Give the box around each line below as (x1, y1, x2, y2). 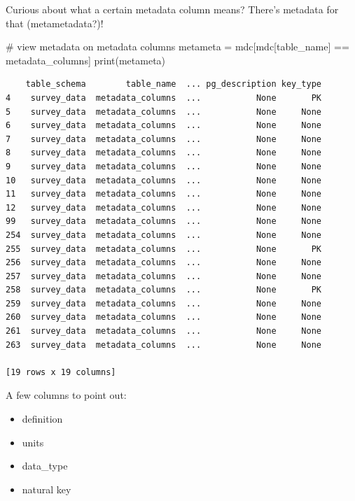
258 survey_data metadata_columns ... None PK (6, 285, 322, 295)
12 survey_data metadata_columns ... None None (6, 202, 322, 213)
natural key (22, 481, 71, 496)
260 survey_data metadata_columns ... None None (6, 312, 322, 323)
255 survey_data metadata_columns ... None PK (6, 244, 322, 254)
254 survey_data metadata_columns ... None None (6, 230, 322, 240)
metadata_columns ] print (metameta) (6, 52, 166, 67)
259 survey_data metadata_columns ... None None (6, 298, 322, 309)
